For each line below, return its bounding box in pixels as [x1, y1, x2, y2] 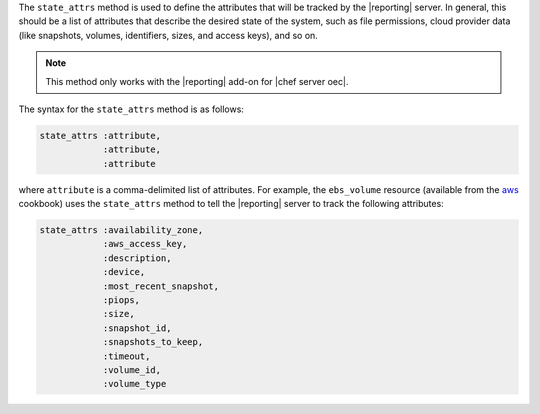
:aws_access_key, [102, 238, 188, 250]
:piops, [102, 295, 140, 306]
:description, [102, 252, 172, 264]
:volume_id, [102, 364, 162, 375]
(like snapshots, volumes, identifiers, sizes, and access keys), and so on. [18, 29, 319, 41]
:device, [102, 266, 146, 278]
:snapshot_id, [102, 322, 172, 334]
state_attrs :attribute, [39, 130, 162, 141]
